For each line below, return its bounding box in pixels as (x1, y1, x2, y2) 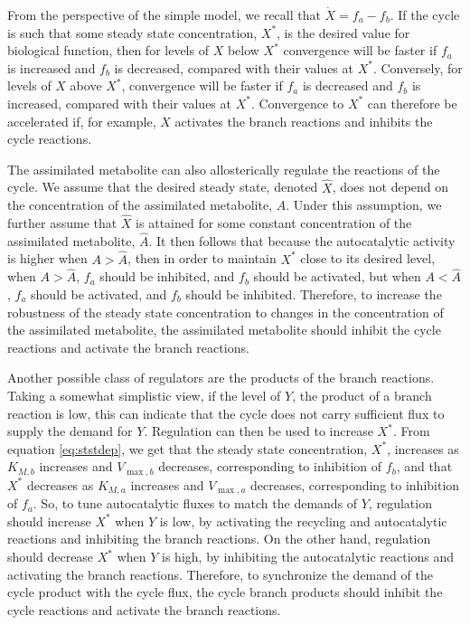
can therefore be (367, 93, 457, 112)
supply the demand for (7, 421, 133, 440)
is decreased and (302, 76, 393, 95)
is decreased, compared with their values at (114, 58, 353, 77)
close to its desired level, (300, 249, 436, 268)
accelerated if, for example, (7, 111, 156, 130)
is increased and (7, 58, 96, 77)
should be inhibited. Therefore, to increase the (185, 285, 442, 303)
